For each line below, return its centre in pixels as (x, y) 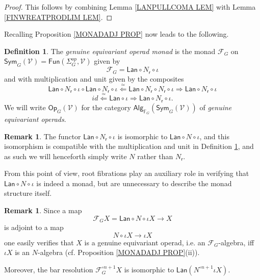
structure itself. (28, 193)
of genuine (216, 107)
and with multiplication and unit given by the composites (94, 78)
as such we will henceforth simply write (66, 156)
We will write (25, 107)
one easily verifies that (39, 242)
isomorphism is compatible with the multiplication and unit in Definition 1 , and (129, 146)
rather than (155, 156)
